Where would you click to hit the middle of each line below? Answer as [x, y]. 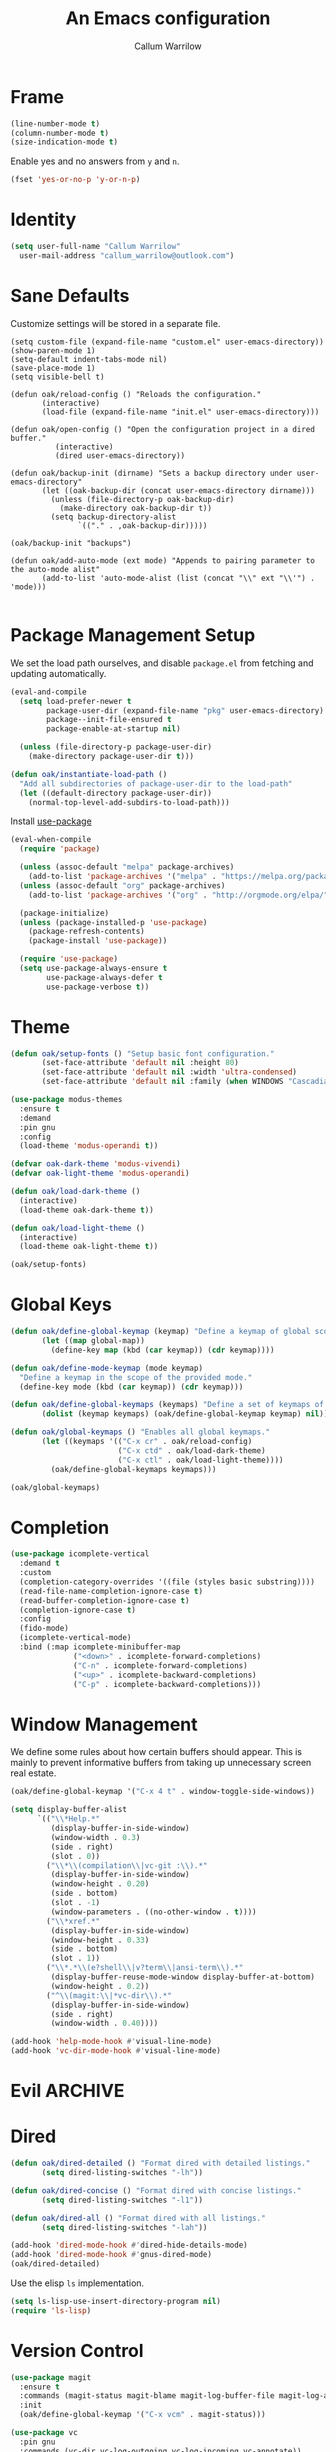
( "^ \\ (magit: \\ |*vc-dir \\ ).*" [109, 1995]
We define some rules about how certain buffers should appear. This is [156, 1752]
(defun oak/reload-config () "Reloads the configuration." [136, 394]
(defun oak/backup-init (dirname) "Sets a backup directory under [151, 473]
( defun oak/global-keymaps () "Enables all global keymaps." [140, 1432]
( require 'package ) [60, 849]
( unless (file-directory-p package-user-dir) [116, 747]
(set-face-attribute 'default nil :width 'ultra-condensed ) [169, 1072]
